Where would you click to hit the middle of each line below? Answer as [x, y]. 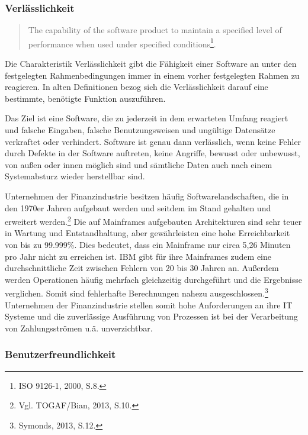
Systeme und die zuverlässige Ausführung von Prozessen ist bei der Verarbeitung [151, 316]
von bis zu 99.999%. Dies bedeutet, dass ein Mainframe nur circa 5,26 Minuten [148, 245]
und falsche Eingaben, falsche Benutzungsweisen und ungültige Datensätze [140, 130]
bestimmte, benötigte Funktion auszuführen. [85, 98]
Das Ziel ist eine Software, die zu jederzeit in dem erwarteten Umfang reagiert [147, 118]
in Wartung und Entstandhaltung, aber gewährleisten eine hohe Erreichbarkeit [147, 233]
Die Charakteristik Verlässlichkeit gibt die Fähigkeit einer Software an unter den [151, 64]
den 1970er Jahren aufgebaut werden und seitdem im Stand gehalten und [138, 207]
